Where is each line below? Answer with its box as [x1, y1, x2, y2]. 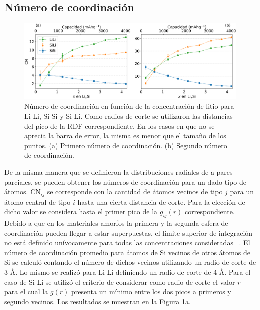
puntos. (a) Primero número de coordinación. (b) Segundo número [24, 140, 227, 150]
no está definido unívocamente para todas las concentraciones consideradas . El [4, 237, 250, 248]
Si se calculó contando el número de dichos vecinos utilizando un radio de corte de [4, 257, 256, 267]
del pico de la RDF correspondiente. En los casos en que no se [24, 120, 215, 131]
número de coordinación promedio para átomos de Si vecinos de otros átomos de [4, 247, 251, 257]
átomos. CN [4, 186, 41, 197]
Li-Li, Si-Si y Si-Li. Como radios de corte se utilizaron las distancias [24, 111, 233, 121]
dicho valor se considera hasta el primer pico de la [4, 206, 158, 217]
